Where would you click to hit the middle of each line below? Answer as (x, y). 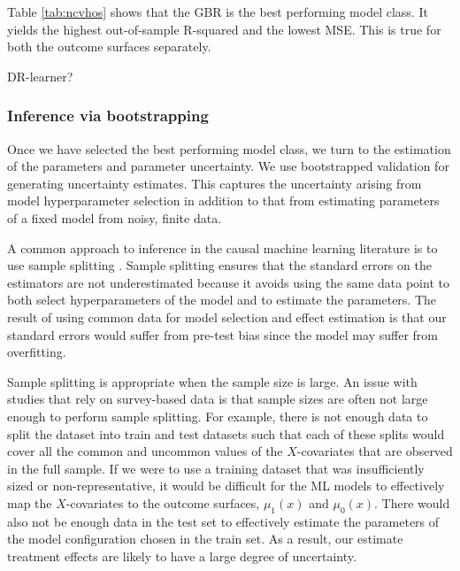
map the (30, 502)
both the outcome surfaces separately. (109, 46)
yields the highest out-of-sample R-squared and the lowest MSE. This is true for (224, 29)
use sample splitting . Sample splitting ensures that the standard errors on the (219, 265)
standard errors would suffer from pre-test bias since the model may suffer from (222, 334)
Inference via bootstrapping (108, 116)
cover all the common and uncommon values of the (145, 451)
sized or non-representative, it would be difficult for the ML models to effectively (226, 486)
